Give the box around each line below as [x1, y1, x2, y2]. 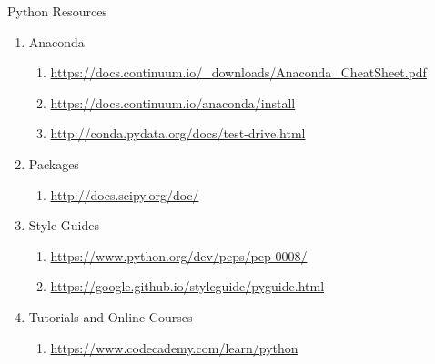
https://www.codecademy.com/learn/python [50, 338, 298, 357]
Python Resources [7, 2, 107, 20]
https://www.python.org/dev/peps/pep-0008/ [50, 246, 308, 265]
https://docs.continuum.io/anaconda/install [50, 93, 296, 112]
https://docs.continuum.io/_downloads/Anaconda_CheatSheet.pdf [50, 63, 427, 82]
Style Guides [28, 216, 99, 235]
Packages [28, 154, 79, 173]
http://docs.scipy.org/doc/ [50, 185, 199, 204]
